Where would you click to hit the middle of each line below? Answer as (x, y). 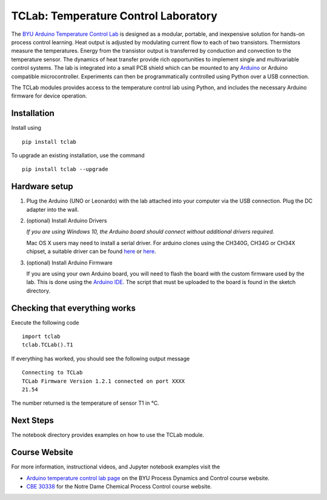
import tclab (41, 336)
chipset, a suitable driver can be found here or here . (91, 251)
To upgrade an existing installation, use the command (78, 155)
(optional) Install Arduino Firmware (69, 262)
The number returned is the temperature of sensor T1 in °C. (85, 403)
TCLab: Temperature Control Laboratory (114, 16)
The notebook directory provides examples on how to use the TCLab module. (108, 435)
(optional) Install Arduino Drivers (67, 221)
